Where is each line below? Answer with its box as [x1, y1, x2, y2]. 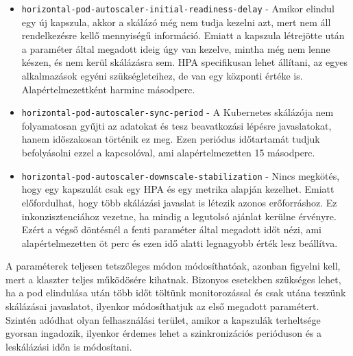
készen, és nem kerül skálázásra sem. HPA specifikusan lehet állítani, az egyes [21, 55, 348, 69]
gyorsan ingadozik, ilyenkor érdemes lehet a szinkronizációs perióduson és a [5, 326, 322, 340]
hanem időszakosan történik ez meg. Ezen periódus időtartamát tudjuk [21, 132, 320, 146]
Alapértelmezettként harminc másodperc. [21, 82, 195, 96]
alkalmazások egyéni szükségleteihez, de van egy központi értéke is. [21, 69, 303, 83]
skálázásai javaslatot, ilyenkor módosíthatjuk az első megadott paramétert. [5, 299, 319, 313]
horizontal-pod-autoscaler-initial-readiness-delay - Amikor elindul [21, 1, 335, 15]
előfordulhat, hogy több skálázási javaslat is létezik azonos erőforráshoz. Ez [21, 195, 337, 209]
